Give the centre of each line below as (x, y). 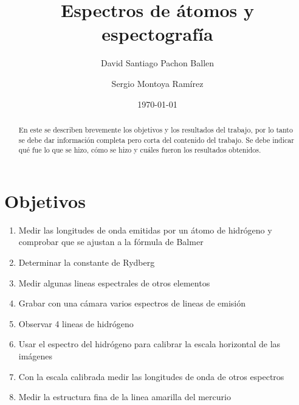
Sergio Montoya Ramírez (157, 83)
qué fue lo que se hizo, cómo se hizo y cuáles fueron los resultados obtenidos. (140, 150)
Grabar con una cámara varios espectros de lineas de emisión (132, 303)
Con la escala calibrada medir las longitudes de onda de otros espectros (151, 376)
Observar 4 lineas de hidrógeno (76, 323)
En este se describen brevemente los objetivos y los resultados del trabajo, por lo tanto (156, 129)
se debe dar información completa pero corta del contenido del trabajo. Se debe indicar (156, 140)
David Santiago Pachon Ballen (157, 63)
